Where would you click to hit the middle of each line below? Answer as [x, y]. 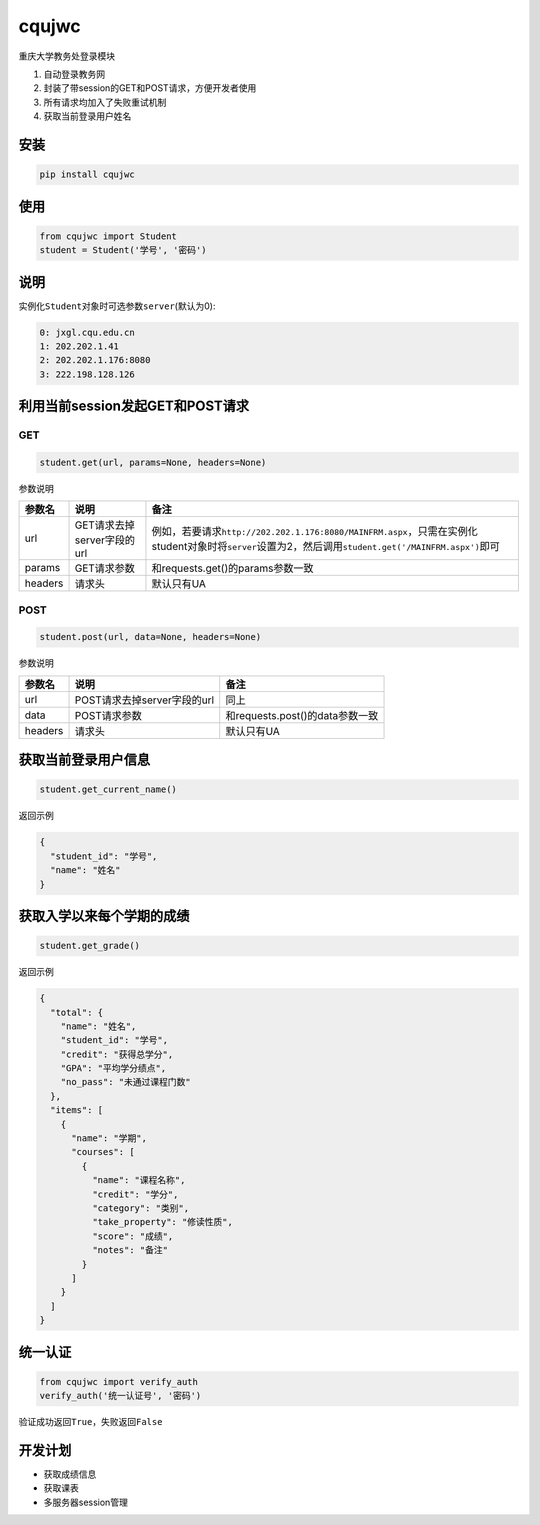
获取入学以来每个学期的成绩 [104, 915]
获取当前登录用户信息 [84, 760]
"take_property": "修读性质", [162, 1222]
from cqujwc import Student [108, 236]
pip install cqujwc [87, 174]
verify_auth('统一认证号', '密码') [120, 1396]
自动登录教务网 [74, 74]
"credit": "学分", [135, 1194]
